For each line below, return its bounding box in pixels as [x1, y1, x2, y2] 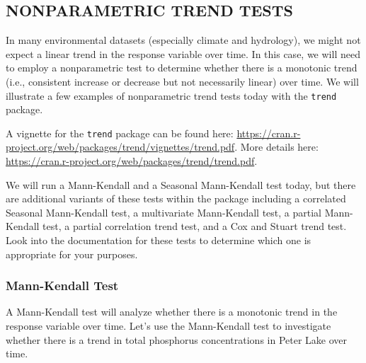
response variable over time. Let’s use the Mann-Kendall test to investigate [6, 318, 331, 333]
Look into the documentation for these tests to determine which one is [6, 233, 311, 248]
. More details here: [234, 139, 319, 154]
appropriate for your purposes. [6, 246, 138, 261]
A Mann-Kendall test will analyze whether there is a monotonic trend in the [6, 304, 338, 319]
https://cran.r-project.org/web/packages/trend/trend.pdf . [6, 154, 258, 168]
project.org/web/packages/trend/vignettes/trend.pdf [6, 139, 235, 154]
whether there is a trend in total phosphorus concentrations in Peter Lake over [6, 332, 348, 347]
